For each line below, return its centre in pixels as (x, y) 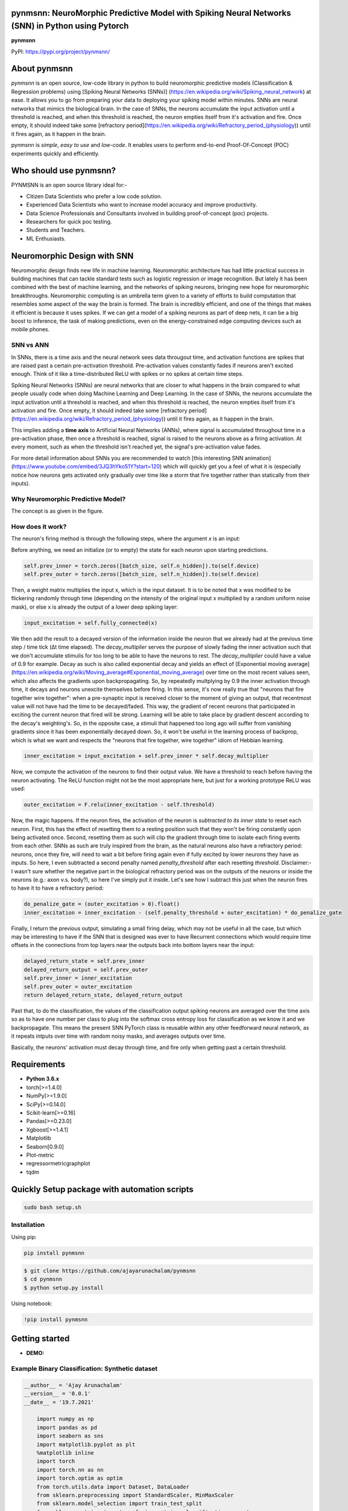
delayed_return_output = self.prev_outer (86, 969)
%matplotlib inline (65, 1453)
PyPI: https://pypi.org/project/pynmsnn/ (61, 51)
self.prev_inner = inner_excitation (78, 978)
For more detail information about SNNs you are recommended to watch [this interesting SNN (127, 458)
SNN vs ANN (30, 345)
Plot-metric (40, 1155)
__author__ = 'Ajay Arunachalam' (73, 1385)
